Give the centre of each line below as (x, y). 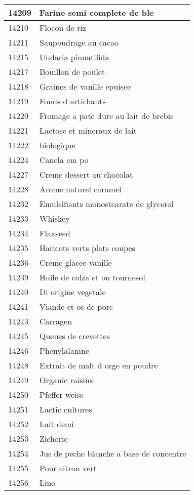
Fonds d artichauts (73, 101)
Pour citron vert (68, 468)
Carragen (56, 321)
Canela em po (64, 160)
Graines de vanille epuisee (85, 86)
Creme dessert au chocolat (86, 174)
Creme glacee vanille (76, 262)
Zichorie (54, 439)
